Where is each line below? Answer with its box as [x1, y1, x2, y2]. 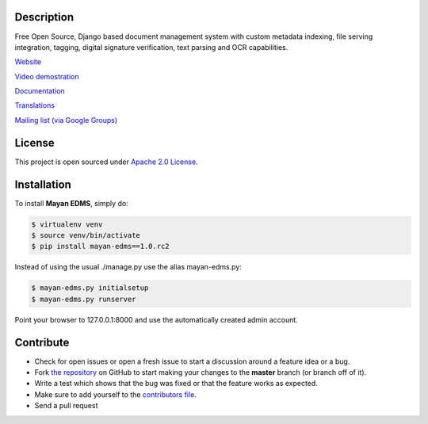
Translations [14, 101, 55, 110]
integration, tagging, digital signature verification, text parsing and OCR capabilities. [14, 42, 289, 52]
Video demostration [14, 71, 79, 81]
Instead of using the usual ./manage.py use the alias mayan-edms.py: [14, 262, 242, 272]
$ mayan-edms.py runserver [31, 294, 136, 304]
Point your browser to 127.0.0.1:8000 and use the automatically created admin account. [14, 315, 299, 324]
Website [14, 57, 42, 67]
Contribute [14, 335, 70, 349]
